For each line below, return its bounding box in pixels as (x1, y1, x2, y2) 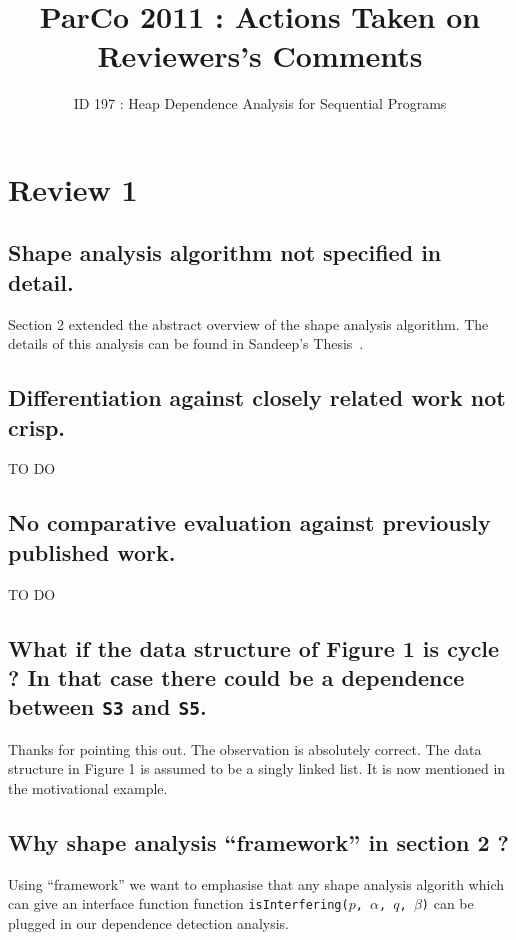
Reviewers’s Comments (97, 35, 423, 76)
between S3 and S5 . (8, 691, 207, 722)
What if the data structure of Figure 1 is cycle (8, 632, 500, 663)
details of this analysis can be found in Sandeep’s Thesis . (8, 333, 364, 354)
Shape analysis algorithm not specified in (8, 237, 442, 268)
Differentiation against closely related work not (8, 382, 506, 413)
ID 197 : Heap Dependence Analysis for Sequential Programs (73, 93, 447, 114)
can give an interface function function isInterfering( (8, 893, 349, 914)
